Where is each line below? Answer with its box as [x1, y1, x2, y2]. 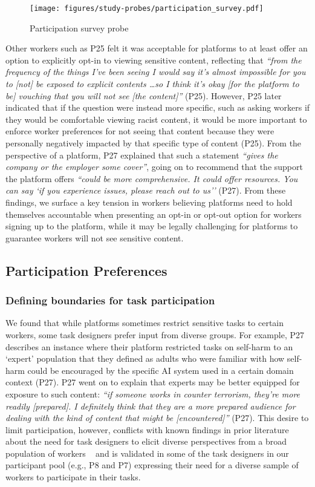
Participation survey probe [30, 21, 129, 34]
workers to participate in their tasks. [5, 471, 141, 483]
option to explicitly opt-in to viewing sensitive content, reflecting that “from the [5, 53, 302, 66]
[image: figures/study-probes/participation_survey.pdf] [30, 4, 264, 13]
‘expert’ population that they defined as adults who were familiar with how [5, 352, 285, 365]
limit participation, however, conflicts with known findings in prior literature [5, 423, 289, 436]
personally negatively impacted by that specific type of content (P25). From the [5, 137, 302, 149]
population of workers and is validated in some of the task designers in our [5, 446, 289, 459]
